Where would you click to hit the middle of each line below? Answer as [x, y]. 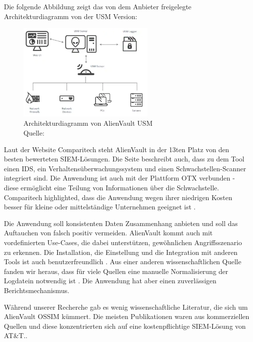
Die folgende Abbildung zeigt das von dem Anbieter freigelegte [98, 6]
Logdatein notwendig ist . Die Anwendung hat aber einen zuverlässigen [110, 281]
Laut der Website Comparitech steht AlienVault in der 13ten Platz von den [117, 149]
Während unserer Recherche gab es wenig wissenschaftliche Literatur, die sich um [126, 307]
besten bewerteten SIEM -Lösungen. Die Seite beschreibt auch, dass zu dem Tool [124, 159]
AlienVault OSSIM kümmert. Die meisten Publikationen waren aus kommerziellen [127, 316]
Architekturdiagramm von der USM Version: [71, 16]
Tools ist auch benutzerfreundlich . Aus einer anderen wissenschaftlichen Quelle [123, 262]
